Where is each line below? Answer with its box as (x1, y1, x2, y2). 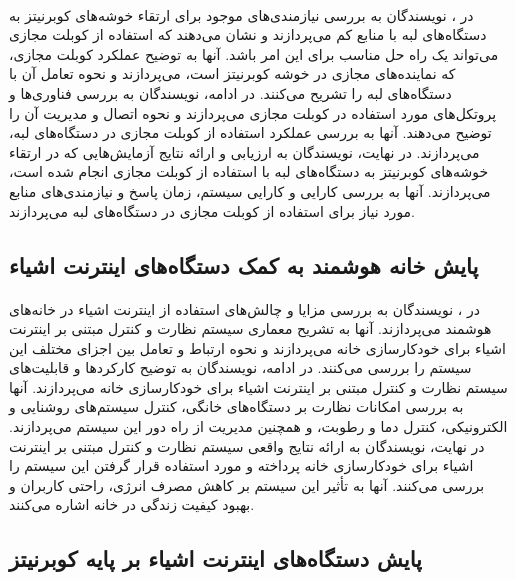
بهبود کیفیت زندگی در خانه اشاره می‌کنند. (9, 494, 255, 515)
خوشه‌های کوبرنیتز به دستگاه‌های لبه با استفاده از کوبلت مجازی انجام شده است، (9, 161, 489, 182)
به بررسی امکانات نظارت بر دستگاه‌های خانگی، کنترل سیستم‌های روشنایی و (9, 396, 464, 417)
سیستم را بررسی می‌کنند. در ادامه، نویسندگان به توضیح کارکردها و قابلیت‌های (9, 357, 472, 378)
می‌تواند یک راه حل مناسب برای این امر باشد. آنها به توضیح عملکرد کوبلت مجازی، (9, 43, 499, 64)
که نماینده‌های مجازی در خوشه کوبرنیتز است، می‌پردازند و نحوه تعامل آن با (9, 63, 456, 84)
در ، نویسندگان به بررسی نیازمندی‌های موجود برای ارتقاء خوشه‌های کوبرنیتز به (9, 4, 474, 25)
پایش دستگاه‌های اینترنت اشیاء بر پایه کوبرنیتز (9, 543, 422, 574)
